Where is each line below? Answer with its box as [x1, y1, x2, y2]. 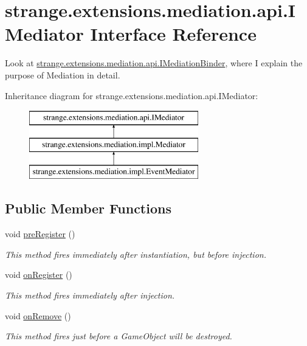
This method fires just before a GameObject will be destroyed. [5, 330, 232, 342]
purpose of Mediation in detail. [5, 68, 120, 81]
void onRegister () [5, 268, 72, 281]
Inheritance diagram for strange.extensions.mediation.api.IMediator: [5, 89, 258, 102]
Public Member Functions [5, 199, 171, 218]
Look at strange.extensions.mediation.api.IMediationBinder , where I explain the [5, 57, 303, 69]
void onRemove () [5, 309, 71, 322]
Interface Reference [90, 21, 257, 46]
